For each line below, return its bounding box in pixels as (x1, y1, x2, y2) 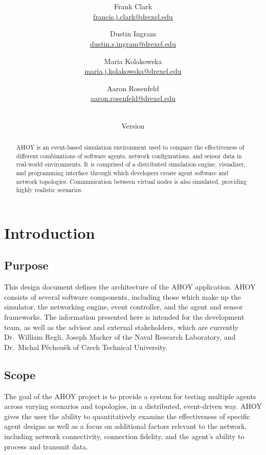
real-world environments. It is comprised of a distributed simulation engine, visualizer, (16, 160, 246, 169)
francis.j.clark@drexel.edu (93, 11, 173, 22)
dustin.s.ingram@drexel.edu (90, 38, 176, 49)
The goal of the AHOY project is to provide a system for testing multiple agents (4, 390, 256, 401)
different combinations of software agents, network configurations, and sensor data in (16, 151, 242, 160)
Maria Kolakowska (104, 55, 162, 66)
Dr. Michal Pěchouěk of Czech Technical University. (4, 341, 168, 352)
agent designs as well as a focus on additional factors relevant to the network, (4, 421, 247, 431)
